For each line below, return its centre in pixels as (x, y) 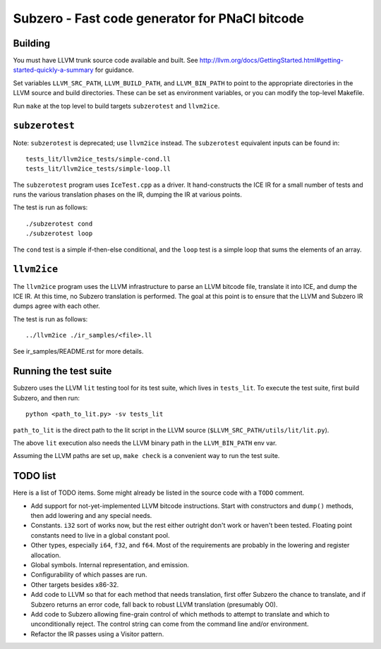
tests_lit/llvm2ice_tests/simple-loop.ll (98, 169)
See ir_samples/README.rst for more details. (78, 351)
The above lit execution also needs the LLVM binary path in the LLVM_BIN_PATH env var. (145, 443)
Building (32, 43)
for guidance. (114, 70)
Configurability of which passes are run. (89, 575)
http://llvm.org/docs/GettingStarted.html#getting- (271, 61)
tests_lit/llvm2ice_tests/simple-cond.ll (98, 159)
